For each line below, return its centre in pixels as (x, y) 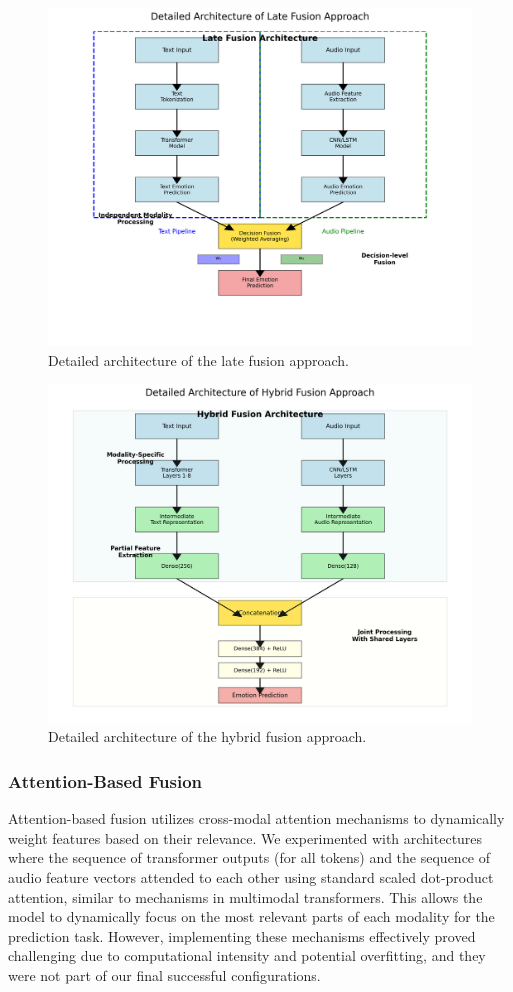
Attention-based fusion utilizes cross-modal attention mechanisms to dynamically (256, 818)
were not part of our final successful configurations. (164, 974)
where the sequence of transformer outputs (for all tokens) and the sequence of (249, 857)
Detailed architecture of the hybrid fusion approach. (207, 736)
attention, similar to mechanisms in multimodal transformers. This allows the (245, 896)
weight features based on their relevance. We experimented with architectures (245, 837)
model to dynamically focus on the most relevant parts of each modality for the (251, 916)
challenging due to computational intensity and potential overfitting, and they (247, 955)
